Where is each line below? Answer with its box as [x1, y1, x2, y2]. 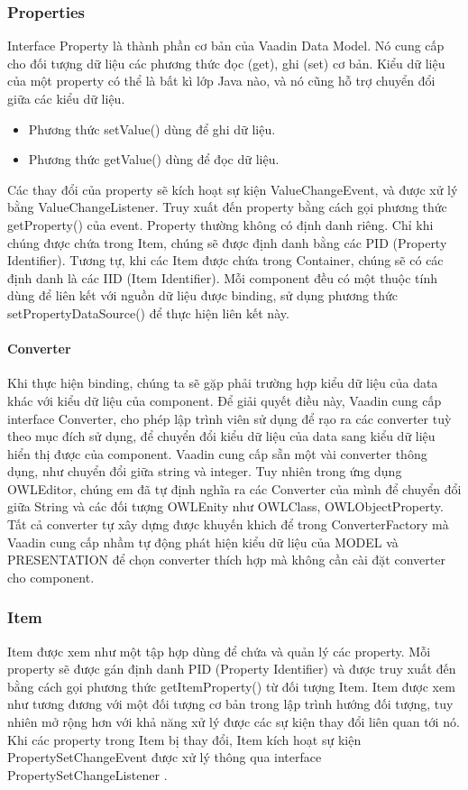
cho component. [7, 567, 95, 586]
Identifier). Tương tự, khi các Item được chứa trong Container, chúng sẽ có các [7, 251, 444, 270]
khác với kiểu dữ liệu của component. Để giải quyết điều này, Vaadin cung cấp [7, 390, 442, 409]
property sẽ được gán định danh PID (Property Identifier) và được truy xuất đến [7, 659, 456, 678]
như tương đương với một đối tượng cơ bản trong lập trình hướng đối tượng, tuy [7, 694, 454, 713]
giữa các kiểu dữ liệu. [7, 89, 125, 107]
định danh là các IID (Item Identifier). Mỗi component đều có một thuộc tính [7, 268, 438, 287]
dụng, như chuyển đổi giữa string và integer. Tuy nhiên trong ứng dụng [7, 462, 402, 481]
